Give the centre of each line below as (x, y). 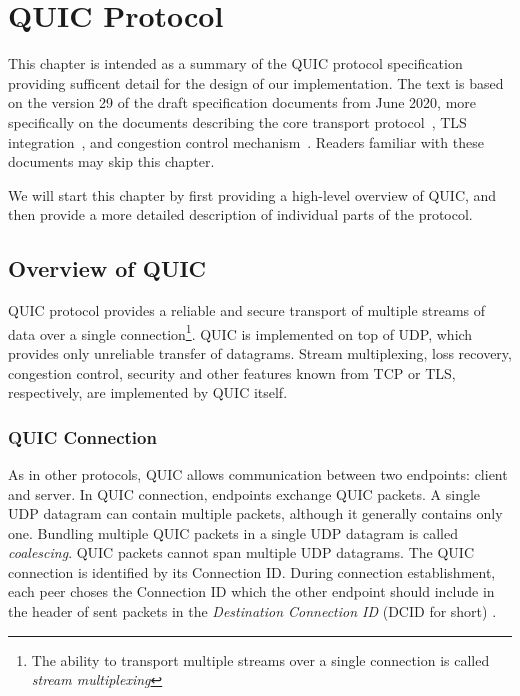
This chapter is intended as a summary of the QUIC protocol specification (235, 63)
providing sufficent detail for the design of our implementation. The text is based (256, 82)
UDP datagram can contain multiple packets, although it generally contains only (255, 513)
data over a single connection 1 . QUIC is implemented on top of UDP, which (240, 332)
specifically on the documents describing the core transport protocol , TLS (237, 121)
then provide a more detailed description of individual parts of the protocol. (240, 214)
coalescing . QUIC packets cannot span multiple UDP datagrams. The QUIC (241, 552)
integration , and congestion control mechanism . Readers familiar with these (246, 141)
